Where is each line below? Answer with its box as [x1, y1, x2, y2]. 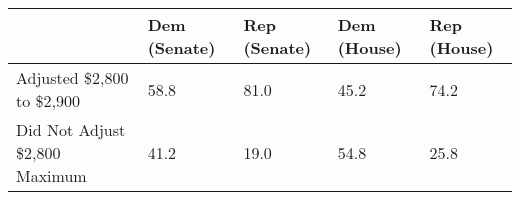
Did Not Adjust [16, 118, 126, 141]
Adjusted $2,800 [16, 66, 129, 89]
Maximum [16, 164, 87, 187]
